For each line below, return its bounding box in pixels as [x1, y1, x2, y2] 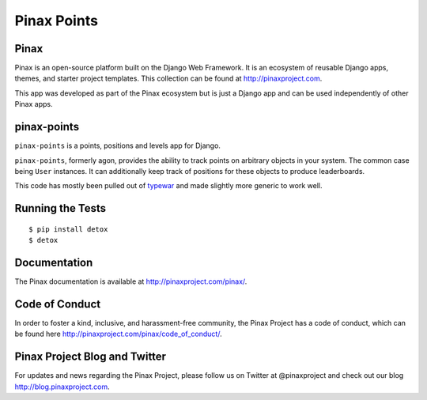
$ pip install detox [28, 225, 108, 233]
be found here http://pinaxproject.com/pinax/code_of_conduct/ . [14, 329, 222, 339]
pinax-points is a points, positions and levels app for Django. [14, 141, 221, 150]
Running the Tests [14, 202, 107, 215]
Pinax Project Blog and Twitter [14, 350, 166, 364]
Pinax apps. [14, 100, 53, 109]
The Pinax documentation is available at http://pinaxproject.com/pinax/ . [14, 277, 248, 286]
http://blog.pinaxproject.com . [14, 382, 110, 391]
